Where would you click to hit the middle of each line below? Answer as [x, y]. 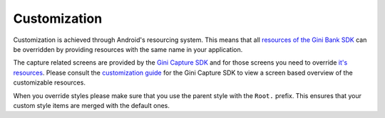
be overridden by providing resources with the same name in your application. [128, 49]
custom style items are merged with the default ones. [92, 105]
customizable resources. [49, 82]
